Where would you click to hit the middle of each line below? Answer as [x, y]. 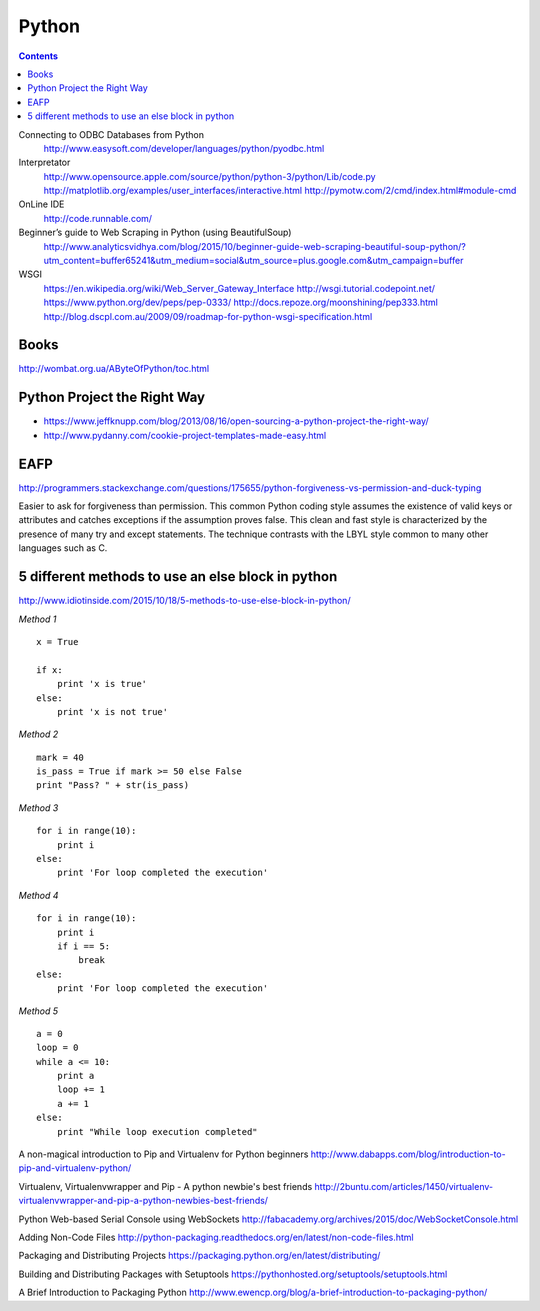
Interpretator [44, 162]
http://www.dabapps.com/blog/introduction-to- [408, 1154]
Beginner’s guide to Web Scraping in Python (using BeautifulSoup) [155, 232]
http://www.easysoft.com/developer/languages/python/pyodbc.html [184, 148]
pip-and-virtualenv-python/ [75, 1168]
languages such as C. [63, 548]
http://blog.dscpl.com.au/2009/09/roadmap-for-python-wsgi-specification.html [208, 316]
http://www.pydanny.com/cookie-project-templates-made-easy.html [185, 435]
